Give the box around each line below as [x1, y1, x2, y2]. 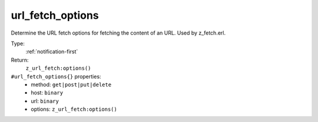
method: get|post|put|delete [31, 81, 112, 88]
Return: [11, 56, 29, 63]
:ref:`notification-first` [25, 48, 78, 55]
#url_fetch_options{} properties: [11, 73, 101, 80]
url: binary [31, 97, 59, 104]
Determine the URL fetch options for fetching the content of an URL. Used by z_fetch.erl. [11, 29, 226, 36]
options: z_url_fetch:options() [31, 106, 117, 113]
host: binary [31, 89, 64, 96]
